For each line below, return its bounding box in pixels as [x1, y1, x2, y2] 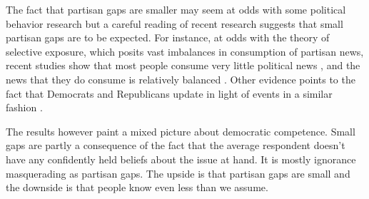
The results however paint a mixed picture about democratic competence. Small [6, 123, 355, 138]
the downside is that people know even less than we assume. [6, 180, 268, 195]
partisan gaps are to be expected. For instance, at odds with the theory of [6, 30, 330, 45]
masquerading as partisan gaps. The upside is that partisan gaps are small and [6, 165, 350, 180]
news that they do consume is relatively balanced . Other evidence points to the [6, 71, 355, 86]
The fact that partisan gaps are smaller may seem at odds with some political [6, 2, 346, 16]
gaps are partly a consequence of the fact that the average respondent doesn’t [6, 138, 345, 153]
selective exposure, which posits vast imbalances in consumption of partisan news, [6, 44, 364, 58]
